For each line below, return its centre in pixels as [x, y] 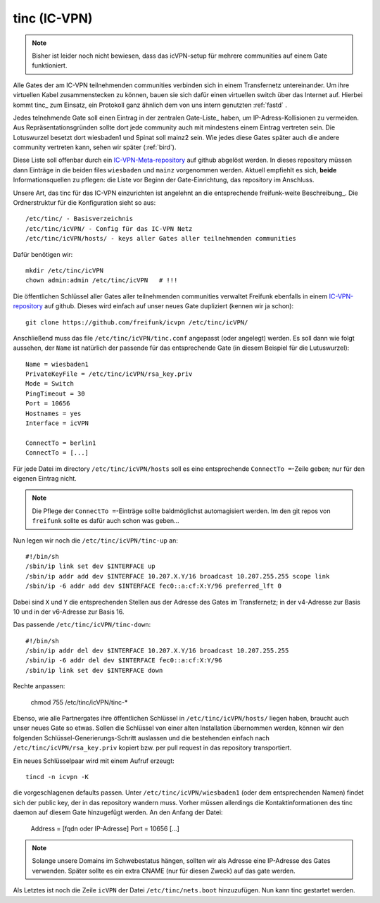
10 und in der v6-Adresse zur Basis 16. [69, 612]
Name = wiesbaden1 [57, 364]
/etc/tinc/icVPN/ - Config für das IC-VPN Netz [109, 228]
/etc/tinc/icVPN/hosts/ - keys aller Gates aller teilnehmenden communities [161, 239]
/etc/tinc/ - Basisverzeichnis [80, 219]
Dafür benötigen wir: [43, 254]
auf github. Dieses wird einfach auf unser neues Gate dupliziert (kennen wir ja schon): [169, 306]
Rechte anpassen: [39, 686]
